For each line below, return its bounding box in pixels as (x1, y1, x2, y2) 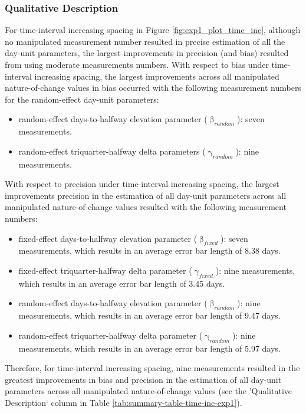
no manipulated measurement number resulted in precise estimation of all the (5, 35, 285, 47)
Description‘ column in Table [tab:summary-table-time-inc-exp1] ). (5, 396, 242, 408)
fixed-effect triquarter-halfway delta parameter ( (18, 264, 192, 276)
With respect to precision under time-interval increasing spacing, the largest (5, 178, 279, 190)
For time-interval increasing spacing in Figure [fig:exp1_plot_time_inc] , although (5, 24, 301, 36)
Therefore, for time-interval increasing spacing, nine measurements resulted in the (5, 362, 300, 374)
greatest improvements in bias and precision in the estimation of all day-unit (5, 373, 282, 385)
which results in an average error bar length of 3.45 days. (18, 277, 225, 289)
